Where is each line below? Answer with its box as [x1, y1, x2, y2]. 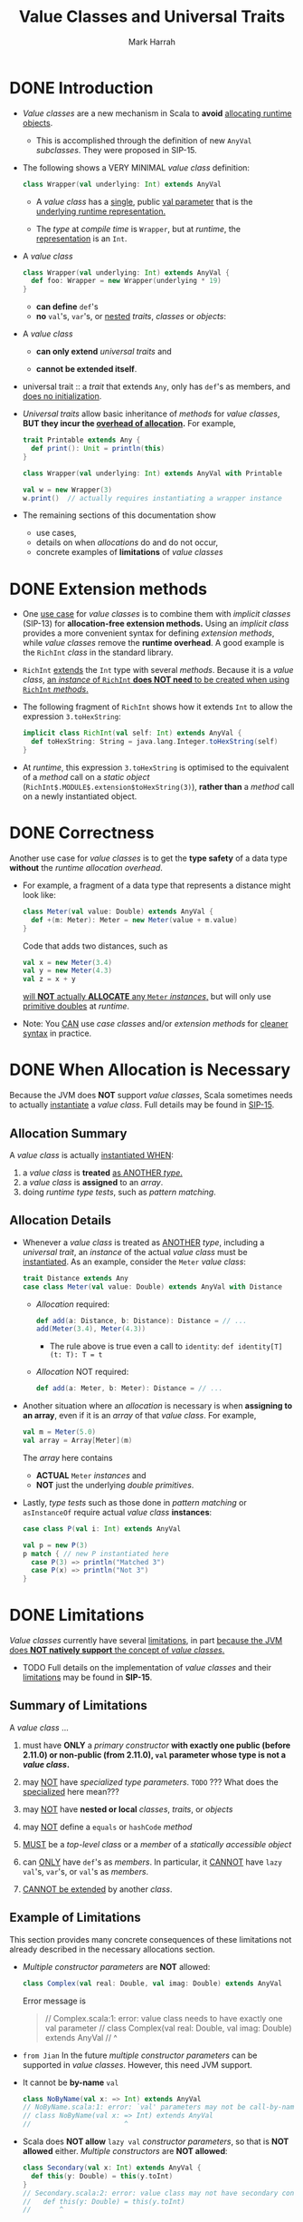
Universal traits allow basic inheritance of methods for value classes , [22, 408, 280, 419]
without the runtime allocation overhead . [9, 862, 163, 872]
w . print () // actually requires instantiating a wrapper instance [22, 493, 283, 502]
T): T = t [66, 1350, 103, 1360]
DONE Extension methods [9, 579, 208, 599]
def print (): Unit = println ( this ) [31, 444, 166, 453]
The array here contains [22, 1452, 113, 1463]
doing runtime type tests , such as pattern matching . [22, 1186, 217, 1197]
